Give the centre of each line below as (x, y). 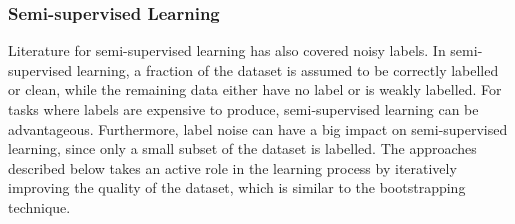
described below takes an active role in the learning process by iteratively (232, 167)
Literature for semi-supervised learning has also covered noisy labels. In (227, 50)
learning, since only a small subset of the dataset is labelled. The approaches (242, 148)
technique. (39, 206)
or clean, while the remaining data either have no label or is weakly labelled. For (255, 89)
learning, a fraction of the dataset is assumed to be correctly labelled (287, 69)
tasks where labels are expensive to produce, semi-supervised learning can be (243, 109)
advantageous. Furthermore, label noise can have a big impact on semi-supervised (258, 128)
